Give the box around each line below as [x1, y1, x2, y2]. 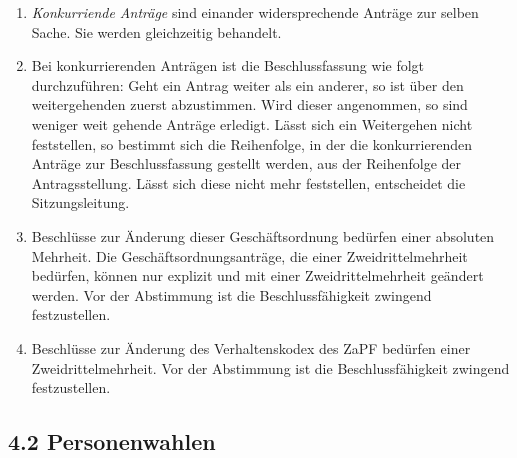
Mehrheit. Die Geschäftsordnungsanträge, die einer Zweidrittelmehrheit [31, 245, 468, 266]
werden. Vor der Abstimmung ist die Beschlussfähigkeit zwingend [31, 284, 432, 305]
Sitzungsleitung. [31, 192, 130, 213]
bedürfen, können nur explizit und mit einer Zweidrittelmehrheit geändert [31, 265, 484, 286]
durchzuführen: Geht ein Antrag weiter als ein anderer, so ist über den [31, 74, 464, 95]
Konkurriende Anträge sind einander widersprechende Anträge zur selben [31, 2, 479, 22]
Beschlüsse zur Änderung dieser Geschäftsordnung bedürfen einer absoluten [31, 225, 495, 246]
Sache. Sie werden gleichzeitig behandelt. [31, 21, 282, 42]
